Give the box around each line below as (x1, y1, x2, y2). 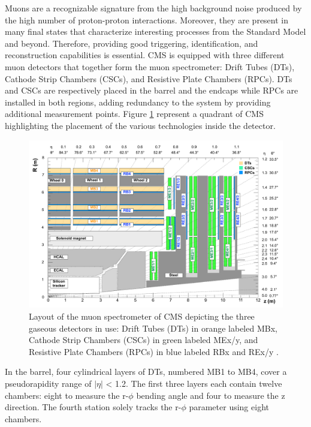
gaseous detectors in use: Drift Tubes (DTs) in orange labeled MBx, (29, 321, 277, 334)
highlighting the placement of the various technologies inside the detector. (5, 119, 276, 131)
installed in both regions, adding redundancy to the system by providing (5, 95, 271, 108)
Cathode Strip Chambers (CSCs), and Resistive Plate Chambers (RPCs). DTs (5, 72, 292, 85)
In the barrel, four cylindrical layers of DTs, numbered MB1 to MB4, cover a (5, 365, 287, 378)
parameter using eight (189, 401, 269, 413)
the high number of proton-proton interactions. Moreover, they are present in (5, 13, 289, 26)
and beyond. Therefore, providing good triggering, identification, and (5, 37, 258, 49)
